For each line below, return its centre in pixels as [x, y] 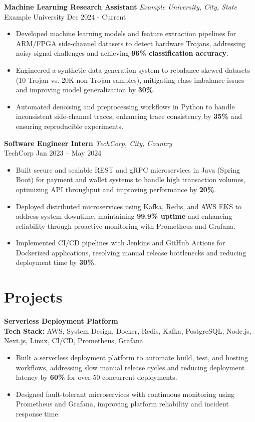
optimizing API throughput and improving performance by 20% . [116, 189]
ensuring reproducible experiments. [70, 126]
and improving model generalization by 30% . [85, 90]
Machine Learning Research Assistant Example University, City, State [120, 7]
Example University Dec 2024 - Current [65, 16]
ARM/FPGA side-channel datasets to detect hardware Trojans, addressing [131, 43]
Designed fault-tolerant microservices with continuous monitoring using [125, 394]
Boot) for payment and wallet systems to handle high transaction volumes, [131, 179]
